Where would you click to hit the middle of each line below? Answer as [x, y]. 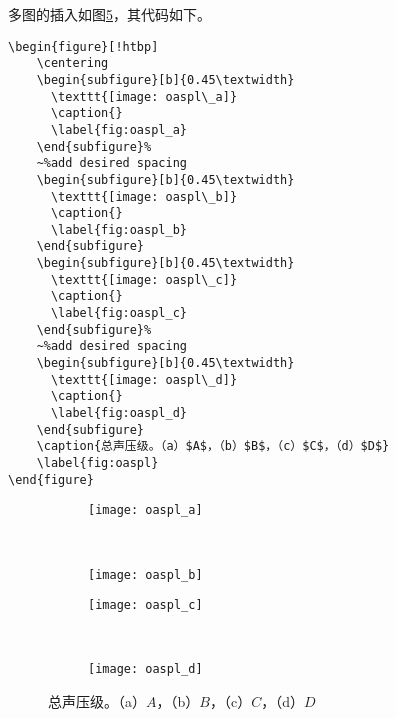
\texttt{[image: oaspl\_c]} [144, 279]
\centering [72, 63]
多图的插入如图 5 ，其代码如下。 [109, 14]
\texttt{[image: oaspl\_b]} [144, 196]
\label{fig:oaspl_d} [118, 413]
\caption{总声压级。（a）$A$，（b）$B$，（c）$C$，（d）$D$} [213, 446]
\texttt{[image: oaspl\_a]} [144, 96]
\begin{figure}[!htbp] [83, 46]
